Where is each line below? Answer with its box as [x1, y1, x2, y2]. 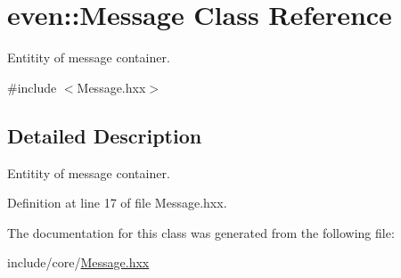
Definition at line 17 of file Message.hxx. [7, 193, 227, 212]
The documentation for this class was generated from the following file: [7, 223, 395, 241]
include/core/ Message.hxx [7, 253, 150, 272]
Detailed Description [7, 121, 202, 149]
